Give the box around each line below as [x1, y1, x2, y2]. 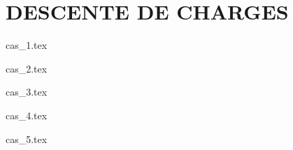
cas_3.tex [6, 84, 48, 99]
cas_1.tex [6, 38, 48, 52]
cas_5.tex [6, 131, 48, 146]
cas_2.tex [6, 61, 48, 75]
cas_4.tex [6, 107, 48, 122]
